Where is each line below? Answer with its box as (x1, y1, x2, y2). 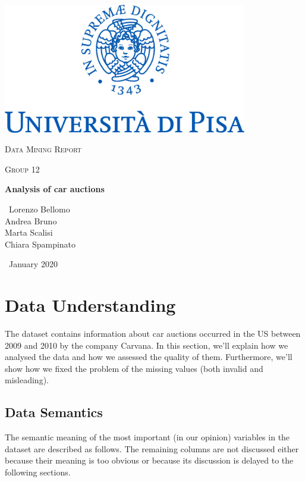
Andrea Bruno (5, 214, 57, 227)
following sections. (5, 466, 71, 478)
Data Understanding (5, 293, 176, 317)
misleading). (5, 374, 49, 386)
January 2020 (8, 258, 58, 270)
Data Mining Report (5, 143, 81, 155)
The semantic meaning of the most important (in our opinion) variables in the (5, 431, 290, 443)
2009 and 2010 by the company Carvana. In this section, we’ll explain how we (5, 339, 288, 351)
